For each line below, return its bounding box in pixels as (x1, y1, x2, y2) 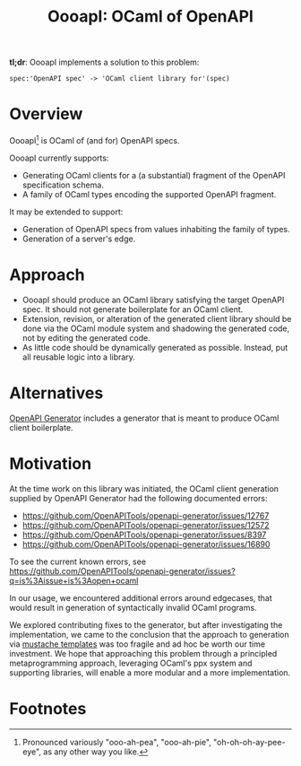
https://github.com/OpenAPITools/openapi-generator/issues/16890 (21, 538, 271, 549)
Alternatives (9, 383, 104, 403)
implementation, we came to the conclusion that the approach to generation (9, 629, 289, 640)
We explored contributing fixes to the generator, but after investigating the (9, 619, 283, 630)
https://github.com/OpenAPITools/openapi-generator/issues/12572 (21, 519, 271, 530)
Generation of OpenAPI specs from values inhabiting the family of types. (21, 223, 290, 234)
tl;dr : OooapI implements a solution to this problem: (9, 57, 200, 68)
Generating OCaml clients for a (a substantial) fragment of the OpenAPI (21, 170, 286, 180)
